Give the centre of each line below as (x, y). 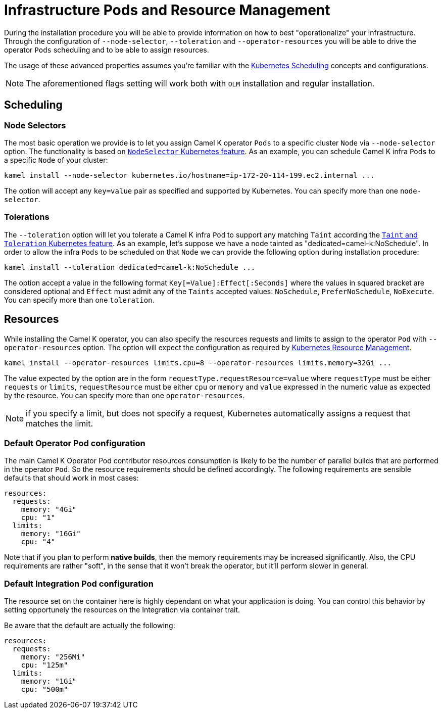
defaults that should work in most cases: (71, 478)
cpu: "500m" (44, 690)
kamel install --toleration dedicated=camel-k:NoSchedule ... (130, 267)
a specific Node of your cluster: (56, 160)
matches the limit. (60, 423)
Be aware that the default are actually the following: (90, 626)
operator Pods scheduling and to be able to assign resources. (107, 50)
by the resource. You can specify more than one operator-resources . (125, 395)
